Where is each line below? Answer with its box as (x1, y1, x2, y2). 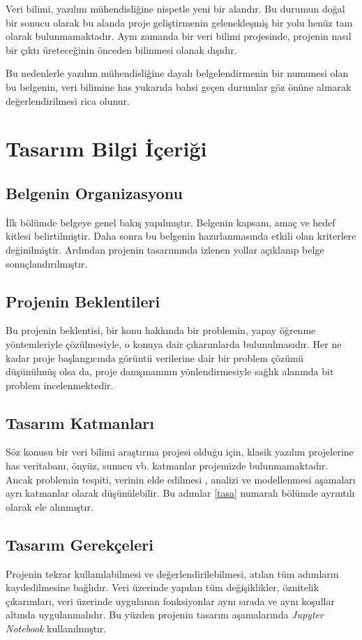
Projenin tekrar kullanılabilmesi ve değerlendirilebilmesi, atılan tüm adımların (6, 566, 339, 581)
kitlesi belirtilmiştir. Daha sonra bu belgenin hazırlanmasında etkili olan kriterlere (6, 228, 356, 243)
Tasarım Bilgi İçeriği (6, 134, 207, 163)
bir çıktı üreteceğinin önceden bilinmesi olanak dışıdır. (6, 42, 237, 57)
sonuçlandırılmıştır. (6, 256, 88, 270)
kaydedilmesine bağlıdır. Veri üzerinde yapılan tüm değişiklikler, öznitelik (6, 580, 319, 595)
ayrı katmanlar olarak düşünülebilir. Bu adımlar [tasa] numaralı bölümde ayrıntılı (6, 486, 355, 500)
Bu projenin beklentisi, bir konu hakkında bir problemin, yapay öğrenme (6, 323, 316, 337)
